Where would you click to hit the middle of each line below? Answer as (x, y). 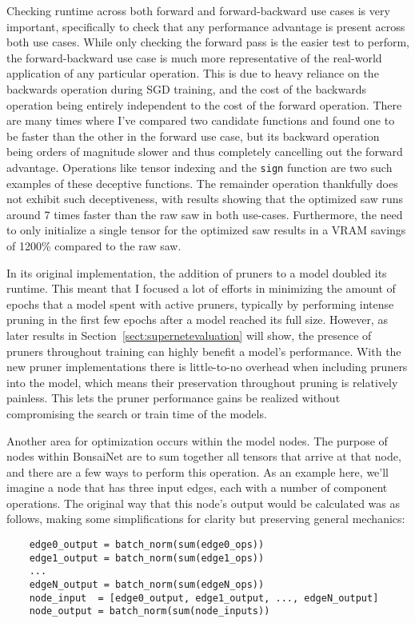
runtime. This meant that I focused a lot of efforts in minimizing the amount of (201, 288)
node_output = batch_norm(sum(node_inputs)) (150, 611)
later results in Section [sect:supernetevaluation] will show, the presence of (189, 335)
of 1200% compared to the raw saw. (94, 245)
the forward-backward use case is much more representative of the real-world (194, 57)
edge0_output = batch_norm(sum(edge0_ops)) (147, 545)
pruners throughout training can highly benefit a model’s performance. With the (204, 351)
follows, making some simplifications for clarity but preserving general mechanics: (206, 519)
